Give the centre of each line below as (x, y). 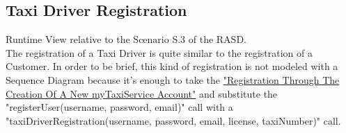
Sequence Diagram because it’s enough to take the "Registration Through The (173, 79)
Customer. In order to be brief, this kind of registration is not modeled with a (172, 66)
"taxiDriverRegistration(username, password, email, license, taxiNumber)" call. (173, 120)
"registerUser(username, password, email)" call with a (119, 107)
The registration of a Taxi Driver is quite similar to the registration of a (159, 52)
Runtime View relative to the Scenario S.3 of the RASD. (126, 39)
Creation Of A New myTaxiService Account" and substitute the (142, 93)
